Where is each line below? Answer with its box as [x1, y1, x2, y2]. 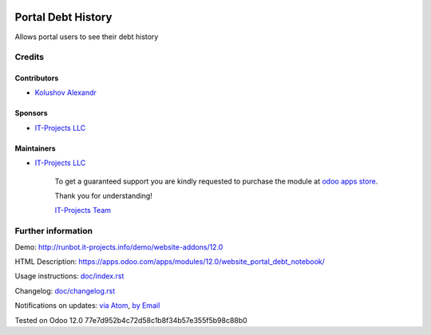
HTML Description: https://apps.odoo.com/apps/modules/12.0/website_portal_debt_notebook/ [14, 256, 325, 266]
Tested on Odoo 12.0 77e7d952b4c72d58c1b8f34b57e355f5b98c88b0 [14, 315, 247, 325]
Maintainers [14, 144, 56, 153]
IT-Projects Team [54, 206, 112, 215]
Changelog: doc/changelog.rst [14, 286, 116, 295]
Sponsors [14, 108, 48, 118]
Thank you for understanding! [54, 191, 153, 201]
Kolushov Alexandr [34, 88, 97, 97]
